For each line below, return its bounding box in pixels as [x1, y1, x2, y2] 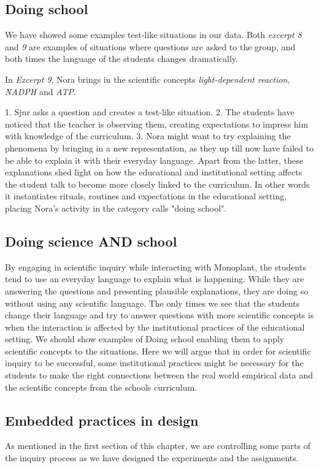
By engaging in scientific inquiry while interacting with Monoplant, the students [5, 260, 306, 273]
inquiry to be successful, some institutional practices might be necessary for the [5, 356, 304, 369]
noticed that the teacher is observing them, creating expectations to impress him [5, 117, 309, 130]
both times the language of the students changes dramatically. [5, 52, 238, 65]
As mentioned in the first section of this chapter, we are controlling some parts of [5, 439, 311, 452]
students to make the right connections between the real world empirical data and [5, 369, 313, 382]
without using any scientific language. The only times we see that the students [5, 296, 300, 309]
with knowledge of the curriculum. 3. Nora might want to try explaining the [5, 129, 291, 142]
